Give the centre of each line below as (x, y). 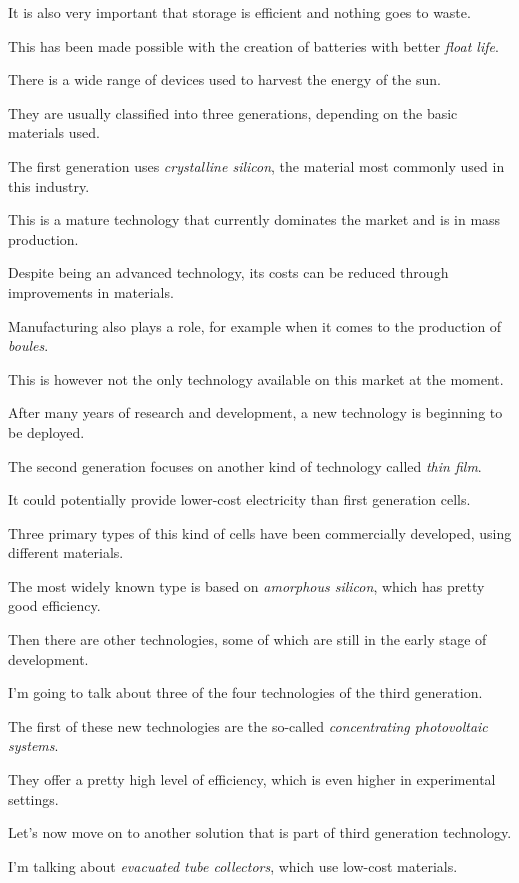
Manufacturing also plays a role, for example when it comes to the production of (255, 325)
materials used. (54, 132)
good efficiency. (54, 605)
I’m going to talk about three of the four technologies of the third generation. (245, 692)
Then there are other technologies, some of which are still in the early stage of (247, 639)
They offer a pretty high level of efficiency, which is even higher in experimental (252, 779)
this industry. (49, 185)
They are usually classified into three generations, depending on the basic (233, 112)
